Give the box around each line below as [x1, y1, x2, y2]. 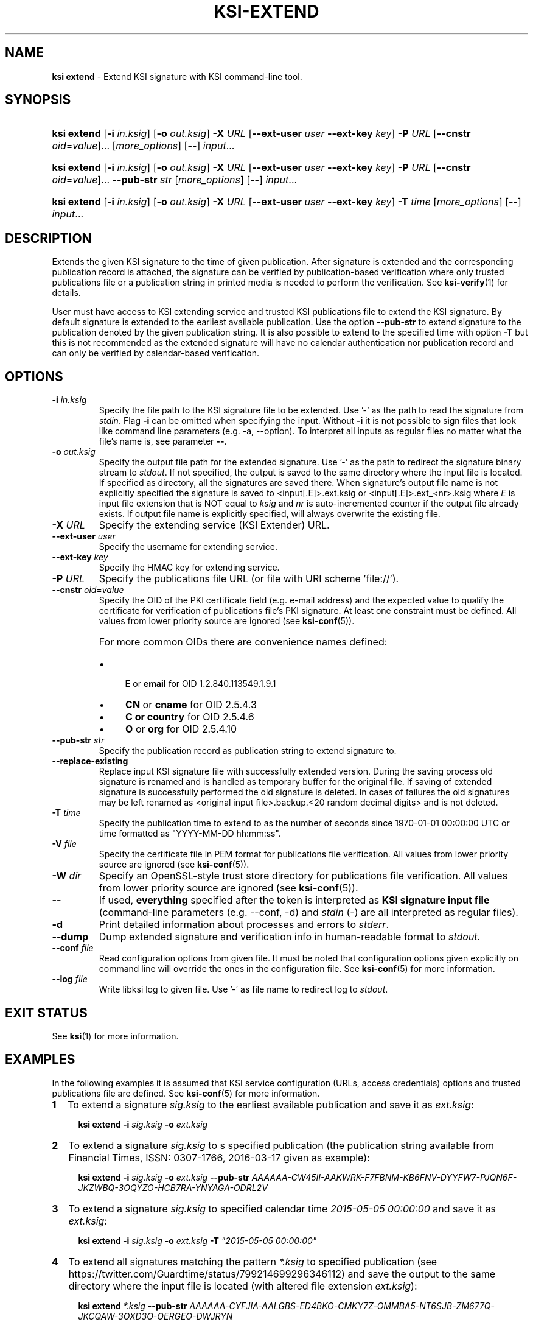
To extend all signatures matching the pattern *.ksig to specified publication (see [68, 1255, 437, 1268]
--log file [52, 974, 88, 985]
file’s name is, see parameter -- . [99, 436, 227, 447]
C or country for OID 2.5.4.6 [125, 711, 254, 723]
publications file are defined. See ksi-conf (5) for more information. [52, 1088, 320, 1098]
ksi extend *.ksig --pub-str [78, 1300, 187, 1311]
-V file [52, 838, 77, 849]
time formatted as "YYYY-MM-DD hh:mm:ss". [99, 828, 281, 839]
